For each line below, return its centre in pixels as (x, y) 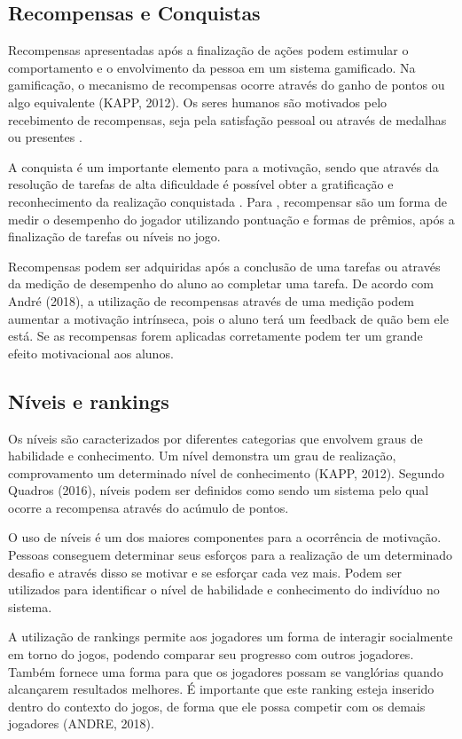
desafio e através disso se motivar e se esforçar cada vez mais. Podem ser (205, 572)
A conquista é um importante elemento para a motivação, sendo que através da (223, 166)
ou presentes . (45, 137)
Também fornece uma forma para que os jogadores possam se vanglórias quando (226, 671)
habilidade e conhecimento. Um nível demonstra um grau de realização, (202, 456)
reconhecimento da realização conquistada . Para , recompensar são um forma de (227, 201)
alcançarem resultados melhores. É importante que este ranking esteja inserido (221, 689)
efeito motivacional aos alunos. (91, 353)
